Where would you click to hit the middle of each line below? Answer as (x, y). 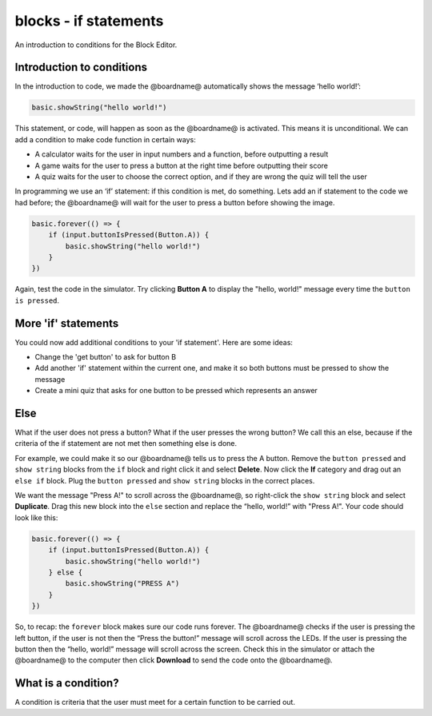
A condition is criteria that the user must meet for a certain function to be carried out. (155, 702)
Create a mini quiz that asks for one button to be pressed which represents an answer (176, 391)
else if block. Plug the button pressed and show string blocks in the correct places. (165, 480)
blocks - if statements (89, 21)
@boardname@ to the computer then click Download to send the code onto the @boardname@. (174, 660)
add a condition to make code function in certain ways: (105, 139)
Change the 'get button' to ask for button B (105, 356)
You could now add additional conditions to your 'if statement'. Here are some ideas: (154, 342)
